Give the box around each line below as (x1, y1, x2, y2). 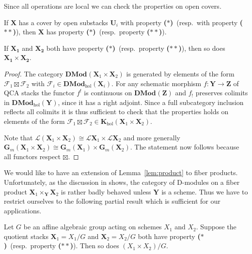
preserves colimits (195, 88, 248, 98)
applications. (4, 205, 42, 215)
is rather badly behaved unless (61, 186, 151, 196)
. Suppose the (196, 222, 236, 232)
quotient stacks (4, 231, 48, 241)
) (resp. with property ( (170, 17, 243, 27)
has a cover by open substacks (18, 17, 108, 27)
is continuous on (84, 88, 132, 98)
